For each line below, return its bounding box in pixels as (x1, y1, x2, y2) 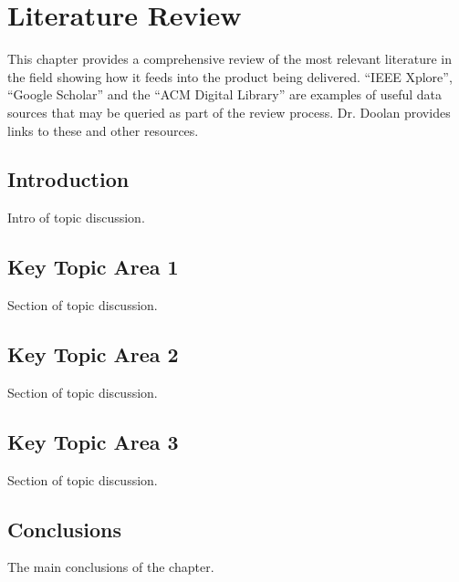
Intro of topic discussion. (7, 208, 145, 227)
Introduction (7, 165, 130, 193)
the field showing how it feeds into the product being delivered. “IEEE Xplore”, (7, 67, 453, 86)
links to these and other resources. (7, 120, 199, 140)
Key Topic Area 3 (7, 427, 179, 455)
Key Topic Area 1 (7, 253, 179, 281)
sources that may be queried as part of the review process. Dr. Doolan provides (7, 102, 451, 121)
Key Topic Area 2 (7, 340, 179, 369)
